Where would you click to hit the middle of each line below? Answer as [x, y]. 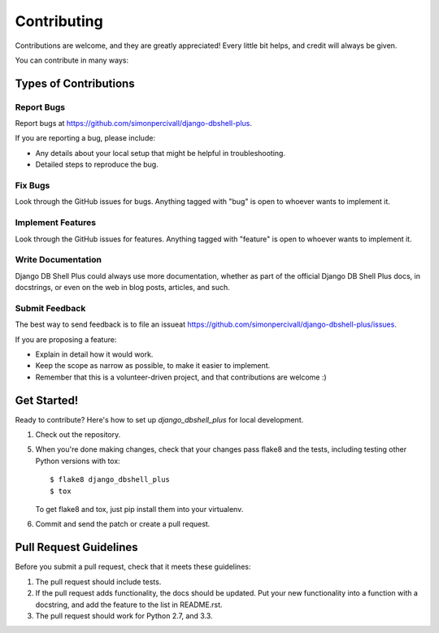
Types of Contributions [75, 83]
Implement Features [56, 223]
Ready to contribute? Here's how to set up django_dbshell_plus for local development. [159, 419]
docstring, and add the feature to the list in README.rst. [129, 605]
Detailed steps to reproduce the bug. [97, 165]
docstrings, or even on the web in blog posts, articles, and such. [123, 288]
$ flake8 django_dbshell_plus [110, 480]
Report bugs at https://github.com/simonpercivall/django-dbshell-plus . [133, 124]
